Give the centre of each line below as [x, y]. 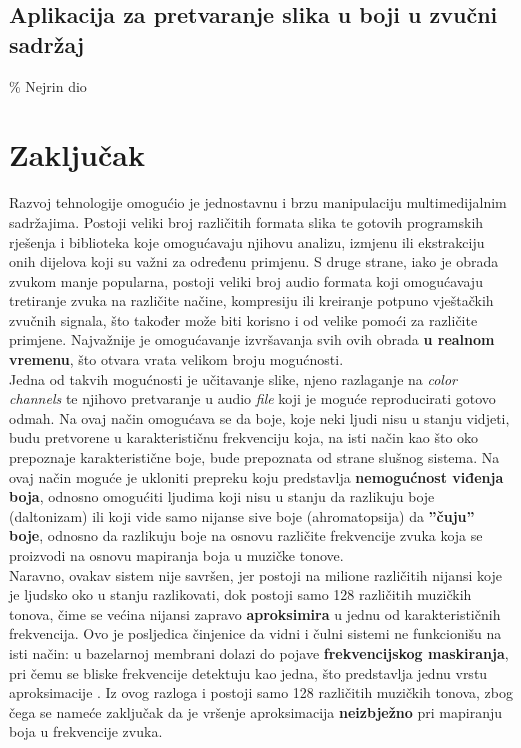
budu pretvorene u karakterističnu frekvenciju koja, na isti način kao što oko [244, 437]
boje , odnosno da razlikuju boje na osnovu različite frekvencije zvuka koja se [246, 535]
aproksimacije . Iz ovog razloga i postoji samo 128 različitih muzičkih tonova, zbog [261, 692]
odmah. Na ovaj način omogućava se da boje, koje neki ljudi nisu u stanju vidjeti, [259, 417]
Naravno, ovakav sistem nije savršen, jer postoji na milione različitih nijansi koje [255, 574]
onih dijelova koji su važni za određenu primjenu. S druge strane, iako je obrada [254, 261]
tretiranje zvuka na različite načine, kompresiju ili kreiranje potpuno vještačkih [251, 300]
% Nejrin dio [48, 85]
